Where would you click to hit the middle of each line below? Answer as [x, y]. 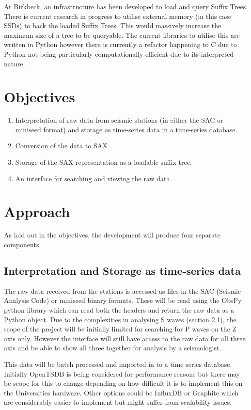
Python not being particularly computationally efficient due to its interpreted [119, 54]
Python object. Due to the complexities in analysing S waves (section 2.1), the [120, 319]
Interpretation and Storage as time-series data [122, 270]
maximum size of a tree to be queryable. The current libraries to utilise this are [122, 35]
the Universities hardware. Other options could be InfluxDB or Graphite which [121, 392]
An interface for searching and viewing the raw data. [94, 178]
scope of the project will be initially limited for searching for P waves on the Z [120, 329]
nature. [15, 63]
